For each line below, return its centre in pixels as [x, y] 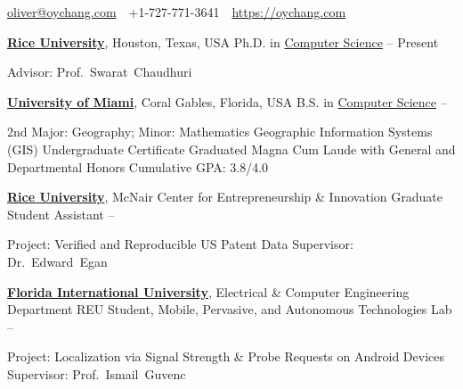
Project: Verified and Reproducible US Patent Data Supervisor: [180, 244]
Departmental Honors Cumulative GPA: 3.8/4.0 [138, 166]
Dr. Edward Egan [57, 261]
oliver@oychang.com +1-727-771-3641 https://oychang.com [177, 12]
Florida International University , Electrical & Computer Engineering [208, 291]
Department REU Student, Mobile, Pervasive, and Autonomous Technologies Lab [230, 309]
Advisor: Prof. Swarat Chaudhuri [100, 72]
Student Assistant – [61, 214]
